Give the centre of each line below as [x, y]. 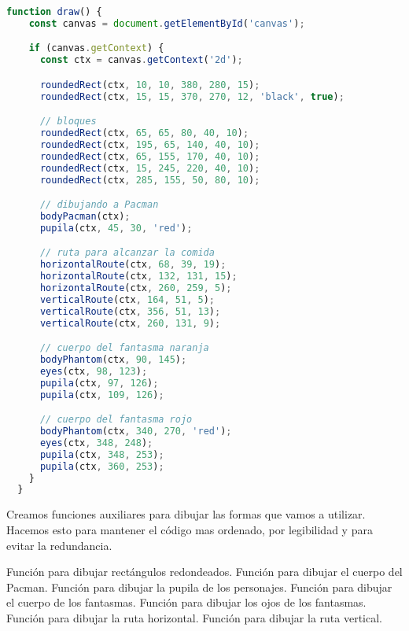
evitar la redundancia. [59, 545]
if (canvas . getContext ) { [96, 48]
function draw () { [54, 12]
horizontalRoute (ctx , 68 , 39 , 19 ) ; [133, 265]
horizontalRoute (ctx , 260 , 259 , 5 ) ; [136, 288]
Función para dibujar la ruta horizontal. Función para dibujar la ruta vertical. [195, 617]
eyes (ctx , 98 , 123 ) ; [94, 371]
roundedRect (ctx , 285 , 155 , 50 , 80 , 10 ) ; [150, 180]
